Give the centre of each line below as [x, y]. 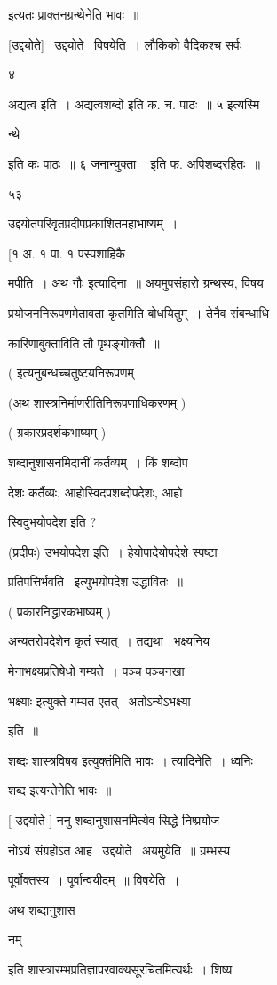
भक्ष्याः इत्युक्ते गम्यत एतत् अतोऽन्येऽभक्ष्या [99, 700]
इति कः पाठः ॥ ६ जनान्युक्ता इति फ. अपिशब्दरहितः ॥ [134, 163]
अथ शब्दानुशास [42, 909]
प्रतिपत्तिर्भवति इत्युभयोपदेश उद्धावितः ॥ [95, 581]
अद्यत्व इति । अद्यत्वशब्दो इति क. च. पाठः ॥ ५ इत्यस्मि [134, 103]
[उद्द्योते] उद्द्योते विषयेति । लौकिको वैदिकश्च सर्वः [125, 44]
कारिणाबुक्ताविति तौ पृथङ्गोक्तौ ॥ [84, 342]
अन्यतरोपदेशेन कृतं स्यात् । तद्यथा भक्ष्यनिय [109, 641]
